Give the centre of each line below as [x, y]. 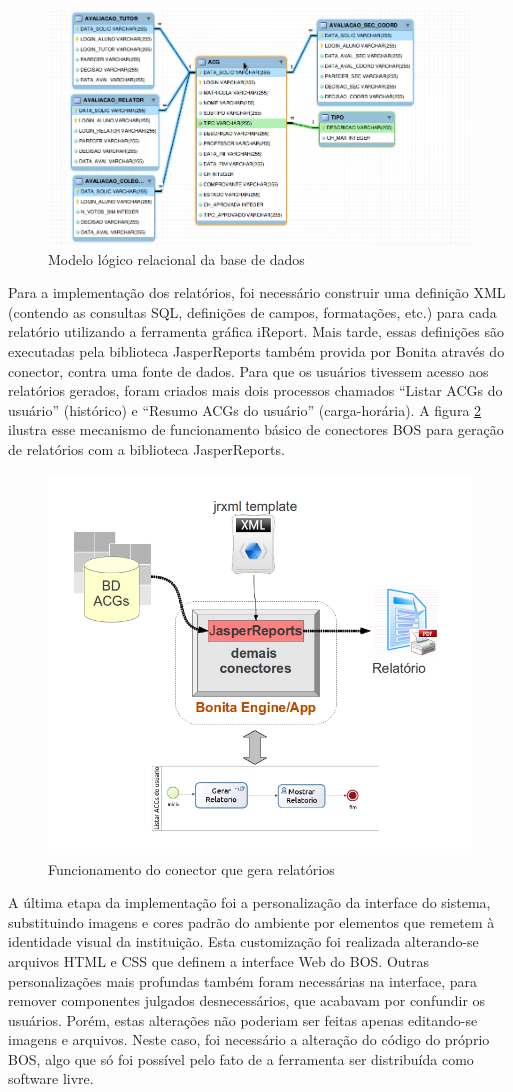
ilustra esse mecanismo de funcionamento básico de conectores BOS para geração [256, 429]
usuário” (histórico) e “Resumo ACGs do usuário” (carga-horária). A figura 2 [245, 409]
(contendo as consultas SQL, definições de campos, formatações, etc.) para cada [252, 311]
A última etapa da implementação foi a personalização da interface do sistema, [249, 902]
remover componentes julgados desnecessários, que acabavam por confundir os [247, 1000]
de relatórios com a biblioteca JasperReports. [146, 448]
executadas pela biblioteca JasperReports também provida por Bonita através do [256, 351]
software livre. [51, 1078]
